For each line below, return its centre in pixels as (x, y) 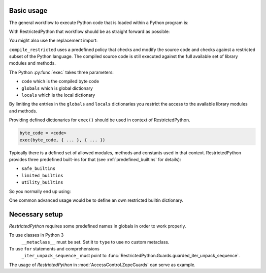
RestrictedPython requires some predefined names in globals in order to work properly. (98, 226)
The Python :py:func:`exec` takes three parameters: (62, 72)
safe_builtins (38, 169)
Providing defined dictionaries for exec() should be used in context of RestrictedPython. (100, 120)
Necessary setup (36, 214)
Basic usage (28, 11)
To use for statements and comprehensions (54, 248)
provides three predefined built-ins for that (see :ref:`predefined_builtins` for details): (95, 159)
